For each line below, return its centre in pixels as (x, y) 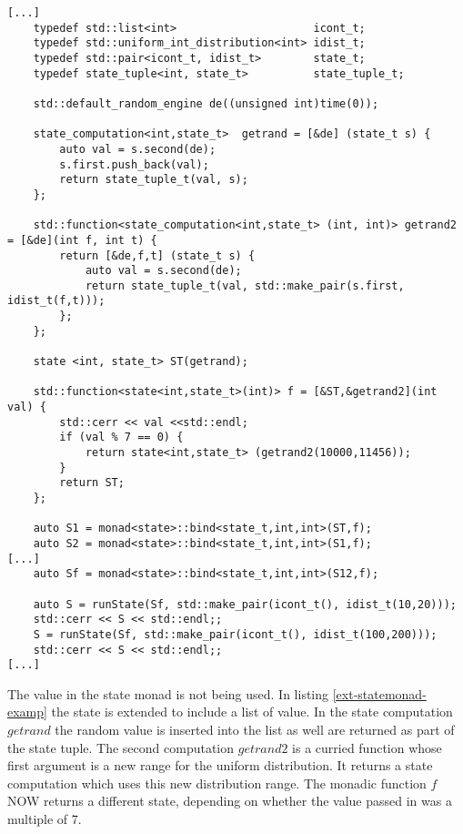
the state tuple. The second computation (121, 747)
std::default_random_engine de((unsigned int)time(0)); (206, 103)
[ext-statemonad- (379, 693)
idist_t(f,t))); (56, 301)
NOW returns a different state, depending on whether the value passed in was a (230, 801)
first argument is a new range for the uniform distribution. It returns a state (220, 765)
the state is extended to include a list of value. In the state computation (252, 712)
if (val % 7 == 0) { (121, 437)
